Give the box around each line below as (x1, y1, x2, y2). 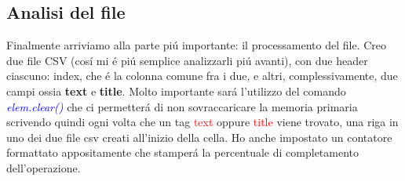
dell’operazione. (6, 159, 81, 176)
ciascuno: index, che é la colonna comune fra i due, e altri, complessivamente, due (6, 67, 398, 84)
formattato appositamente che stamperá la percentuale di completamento (6, 144, 359, 161)
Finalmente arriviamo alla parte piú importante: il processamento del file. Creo (6, 37, 386, 53)
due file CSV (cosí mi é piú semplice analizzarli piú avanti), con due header (6, 52, 368, 68)
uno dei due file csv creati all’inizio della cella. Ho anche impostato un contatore (6, 129, 392, 145)
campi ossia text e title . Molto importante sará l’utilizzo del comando (6, 82, 346, 99)
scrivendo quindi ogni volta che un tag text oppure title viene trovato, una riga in (6, 114, 399, 130)
